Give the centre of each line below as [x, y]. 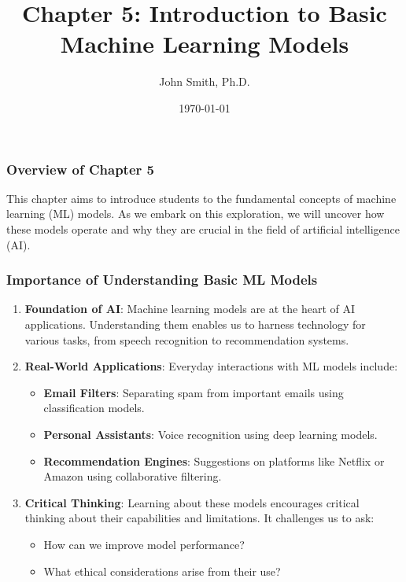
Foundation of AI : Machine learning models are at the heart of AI [190, 309]
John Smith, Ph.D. [205, 81]
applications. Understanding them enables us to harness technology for [195, 324]
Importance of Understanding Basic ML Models [162, 280]
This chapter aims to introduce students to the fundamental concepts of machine [201, 198]
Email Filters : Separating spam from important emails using [194, 392]
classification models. [94, 408]
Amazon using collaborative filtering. [133, 476]
